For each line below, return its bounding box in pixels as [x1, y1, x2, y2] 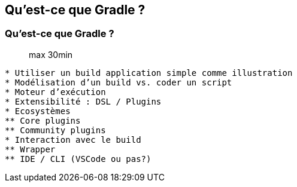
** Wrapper [5, 144, 56, 154]
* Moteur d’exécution [5, 87, 106, 97]
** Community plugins [5, 125, 106, 135]
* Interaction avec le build [5, 134, 141, 145]
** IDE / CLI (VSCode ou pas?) [5, 154, 151, 164]
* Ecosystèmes [5, 106, 71, 116]
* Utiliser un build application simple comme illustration [5, 68, 293, 78]
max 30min [29, 49, 73, 60]
